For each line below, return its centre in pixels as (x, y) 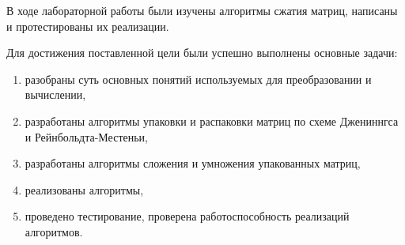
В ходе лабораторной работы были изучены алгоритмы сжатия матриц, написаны (202, 10)
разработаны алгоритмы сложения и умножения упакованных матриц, (193, 163)
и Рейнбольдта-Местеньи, (86, 136)
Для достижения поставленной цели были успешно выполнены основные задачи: (202, 53)
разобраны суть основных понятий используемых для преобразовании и (198, 79)
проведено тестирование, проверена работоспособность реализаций (187, 216)
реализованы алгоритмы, (84, 189)
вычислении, (55, 94)
